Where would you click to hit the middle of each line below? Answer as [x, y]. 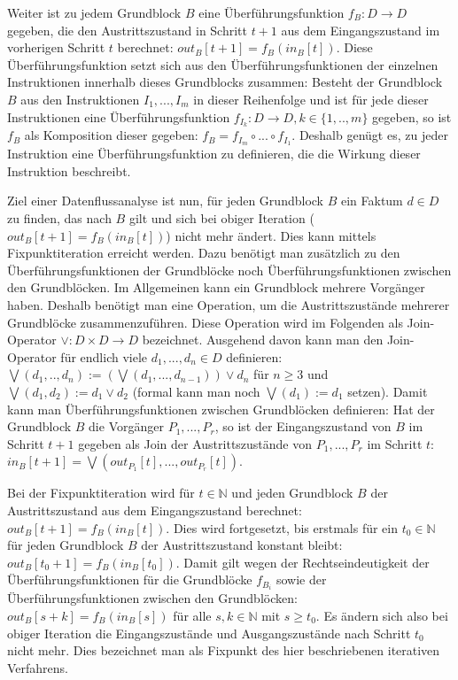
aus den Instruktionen [80, 99]
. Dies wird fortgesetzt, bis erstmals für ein [282, 527]
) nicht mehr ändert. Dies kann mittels [271, 235]
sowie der [301, 580]
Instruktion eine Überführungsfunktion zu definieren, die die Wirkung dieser [214, 154]
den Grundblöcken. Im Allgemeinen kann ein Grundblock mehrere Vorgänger [216, 287]
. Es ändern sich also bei [382, 616]
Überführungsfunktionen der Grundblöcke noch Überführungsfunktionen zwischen [229, 270]
